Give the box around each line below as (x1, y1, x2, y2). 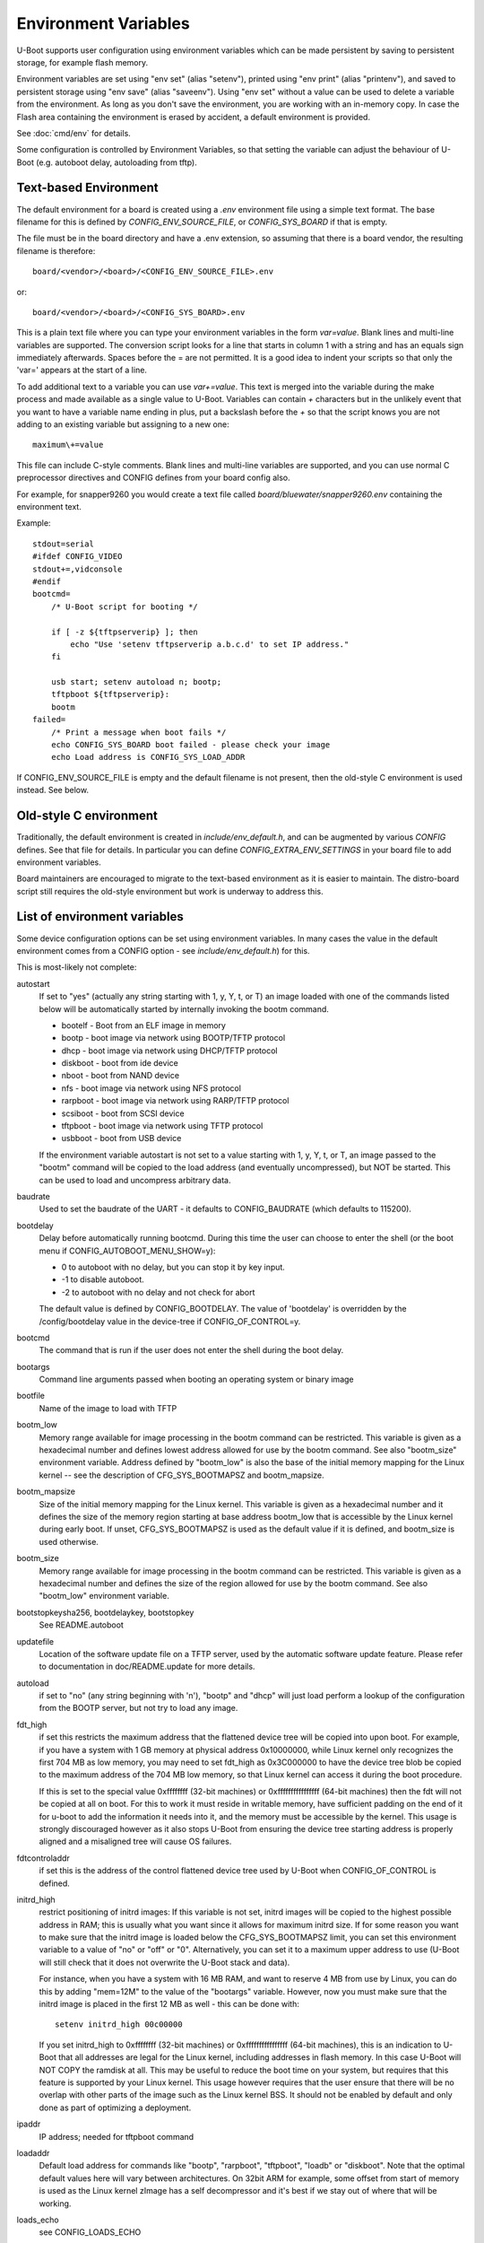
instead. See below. (16, 785, 90, 796)
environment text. (16, 502, 82, 511)
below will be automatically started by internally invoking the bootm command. (39, 1003, 329, 1014)
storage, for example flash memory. (16, 57, 149, 67)
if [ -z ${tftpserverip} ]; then (50, 626, 199, 637)
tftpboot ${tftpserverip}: (50, 689, 170, 700)
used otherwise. (39, 1536, 99, 1547)
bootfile (16, 1391, 45, 1401)
